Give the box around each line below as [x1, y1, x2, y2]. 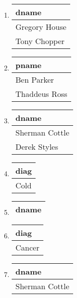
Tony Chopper [15, 35, 65, 46]
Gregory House [15, 21, 67, 32]
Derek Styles [15, 141, 58, 152]
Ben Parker [15, 74, 54, 85]
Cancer [15, 242, 39, 253]
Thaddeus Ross [15, 88, 68, 99]
